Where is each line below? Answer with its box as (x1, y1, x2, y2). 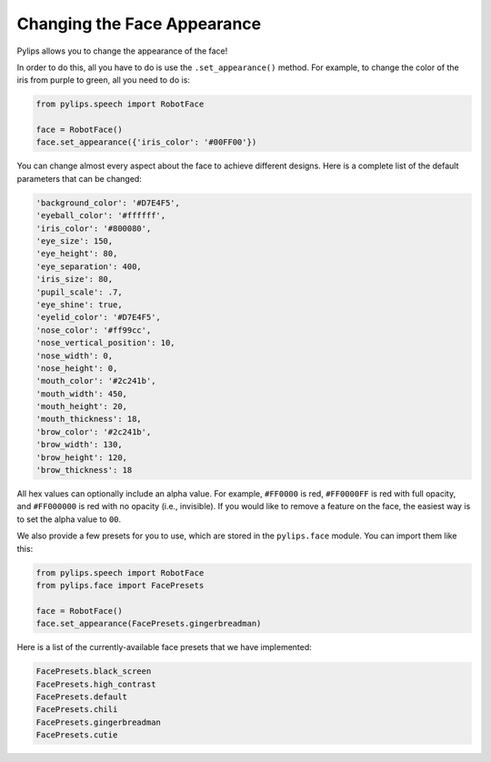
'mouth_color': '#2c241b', (35, 376, 156, 386)
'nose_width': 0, (35, 350, 114, 361)
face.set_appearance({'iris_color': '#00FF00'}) (35, 137, 257, 147)
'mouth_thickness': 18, (35, 414, 143, 425)
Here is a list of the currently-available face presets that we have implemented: (16, 642, 313, 653)
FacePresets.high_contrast (35, 678, 156, 689)
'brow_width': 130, (35, 439, 123, 450)
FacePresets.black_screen (35, 667, 152, 677)
